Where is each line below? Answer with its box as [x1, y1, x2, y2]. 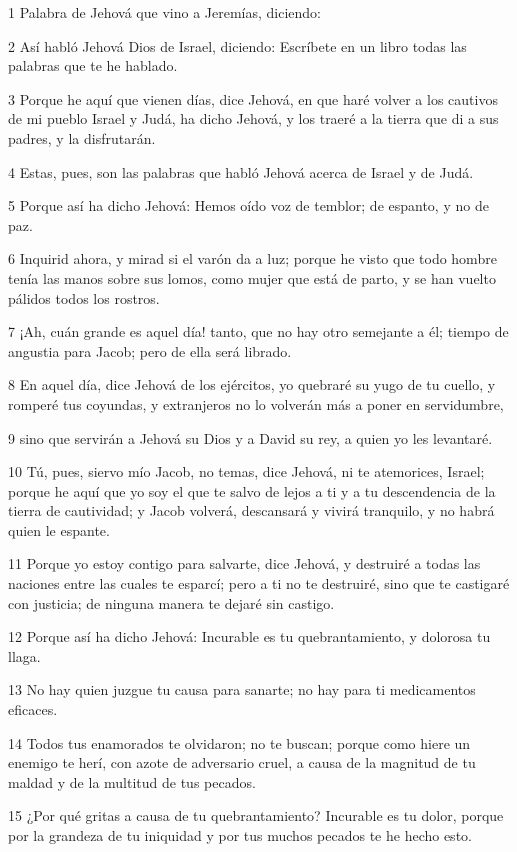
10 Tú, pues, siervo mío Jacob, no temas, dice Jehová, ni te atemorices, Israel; [8, 461, 485, 482]
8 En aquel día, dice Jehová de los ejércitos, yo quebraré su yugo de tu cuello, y [8, 374, 496, 395]
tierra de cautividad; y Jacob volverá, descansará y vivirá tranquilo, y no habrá [8, 500, 495, 521]
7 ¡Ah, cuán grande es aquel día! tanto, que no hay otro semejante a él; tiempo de [8, 321, 509, 342]
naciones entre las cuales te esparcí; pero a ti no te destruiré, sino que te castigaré [8, 573, 510, 594]
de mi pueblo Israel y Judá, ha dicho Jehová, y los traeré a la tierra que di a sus [8, 108, 499, 129]
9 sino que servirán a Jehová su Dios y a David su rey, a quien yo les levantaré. [8, 427, 493, 448]
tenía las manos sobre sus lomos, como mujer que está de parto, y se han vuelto [8, 267, 496, 288]
